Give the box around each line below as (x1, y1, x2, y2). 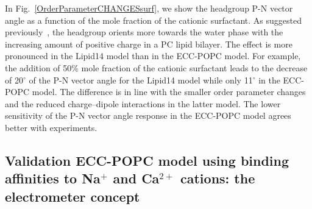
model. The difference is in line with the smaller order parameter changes (32, 85, 306, 98)
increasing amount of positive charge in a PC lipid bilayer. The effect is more (5, 37, 292, 50)
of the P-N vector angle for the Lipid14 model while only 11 (29, 73, 253, 86)
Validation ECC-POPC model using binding (5, 151, 289, 169)
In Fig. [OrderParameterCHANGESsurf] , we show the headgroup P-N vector (5, 2, 293, 14)
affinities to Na (5, 169, 101, 188)
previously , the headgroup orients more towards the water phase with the (5, 26, 283, 38)
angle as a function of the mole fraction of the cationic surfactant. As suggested (5, 13, 302, 26)
